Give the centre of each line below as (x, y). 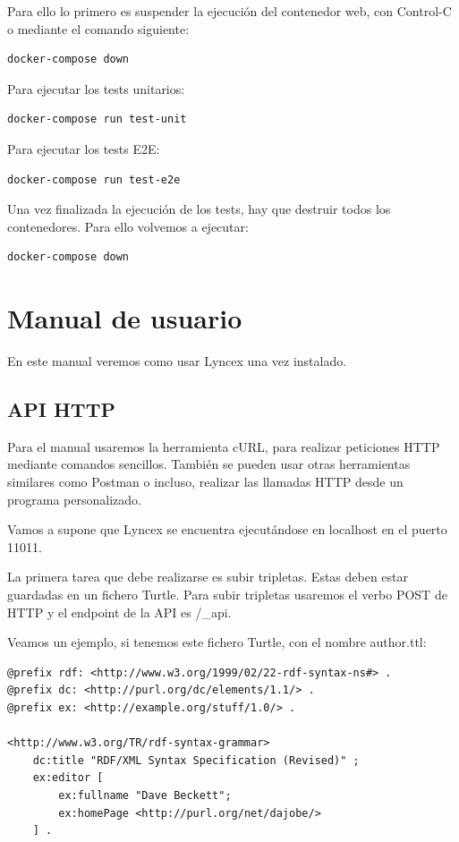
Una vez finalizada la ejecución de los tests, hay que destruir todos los (199, 209)
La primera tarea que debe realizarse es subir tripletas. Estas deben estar (208, 577)
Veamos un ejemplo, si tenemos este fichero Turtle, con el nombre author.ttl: (217, 642)
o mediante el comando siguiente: (98, 28)
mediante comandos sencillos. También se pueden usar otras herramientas (209, 464)
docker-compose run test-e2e (94, 179)
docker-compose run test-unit (97, 119)
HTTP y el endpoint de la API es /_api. (119, 612)
